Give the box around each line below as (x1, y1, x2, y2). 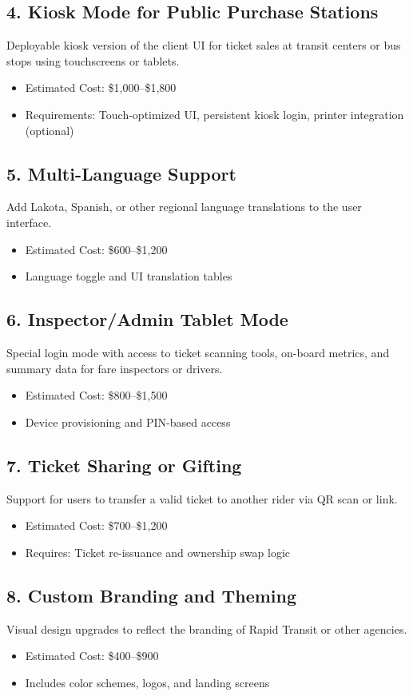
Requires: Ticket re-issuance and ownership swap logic (25, 543, 291, 560)
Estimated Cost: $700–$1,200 (25, 517, 168, 534)
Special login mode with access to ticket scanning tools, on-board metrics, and (6, 344, 390, 360)
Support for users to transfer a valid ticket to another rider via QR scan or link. (6, 490, 398, 507)
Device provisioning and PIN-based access (25, 413, 231, 430)
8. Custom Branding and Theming (6, 583, 297, 607)
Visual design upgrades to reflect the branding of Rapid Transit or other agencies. (6, 620, 407, 637)
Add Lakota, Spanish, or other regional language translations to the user (6, 198, 362, 215)
